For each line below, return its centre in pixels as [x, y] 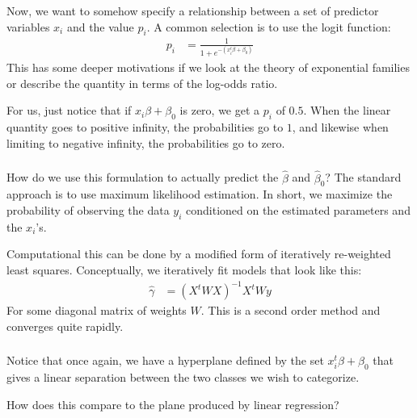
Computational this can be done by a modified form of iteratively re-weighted [199, 254]
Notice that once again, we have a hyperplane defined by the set [165, 360]
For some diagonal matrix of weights [97, 310]
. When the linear [347, 110]
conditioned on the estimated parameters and [298, 209]
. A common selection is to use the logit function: [269, 26]
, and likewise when [340, 127]
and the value [100, 26]
